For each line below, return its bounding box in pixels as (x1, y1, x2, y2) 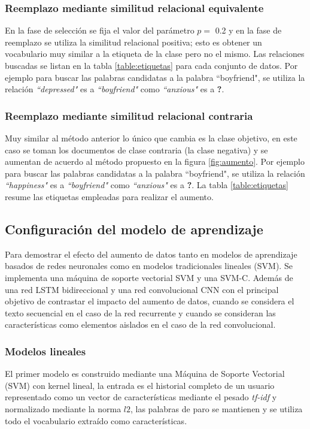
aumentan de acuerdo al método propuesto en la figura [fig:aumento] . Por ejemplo (5, 155, 305, 168)
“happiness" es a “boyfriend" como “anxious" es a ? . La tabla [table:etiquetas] (5, 179, 288, 191)
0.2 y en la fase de (215, 24, 282, 37)
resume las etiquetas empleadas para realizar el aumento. (5, 190, 214, 203)
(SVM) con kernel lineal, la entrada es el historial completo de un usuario (5, 379, 275, 391)
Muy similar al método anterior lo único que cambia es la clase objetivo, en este (5, 132, 297, 144)
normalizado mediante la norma (5, 402, 121, 415)
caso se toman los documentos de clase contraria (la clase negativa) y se (5, 143, 268, 156)
